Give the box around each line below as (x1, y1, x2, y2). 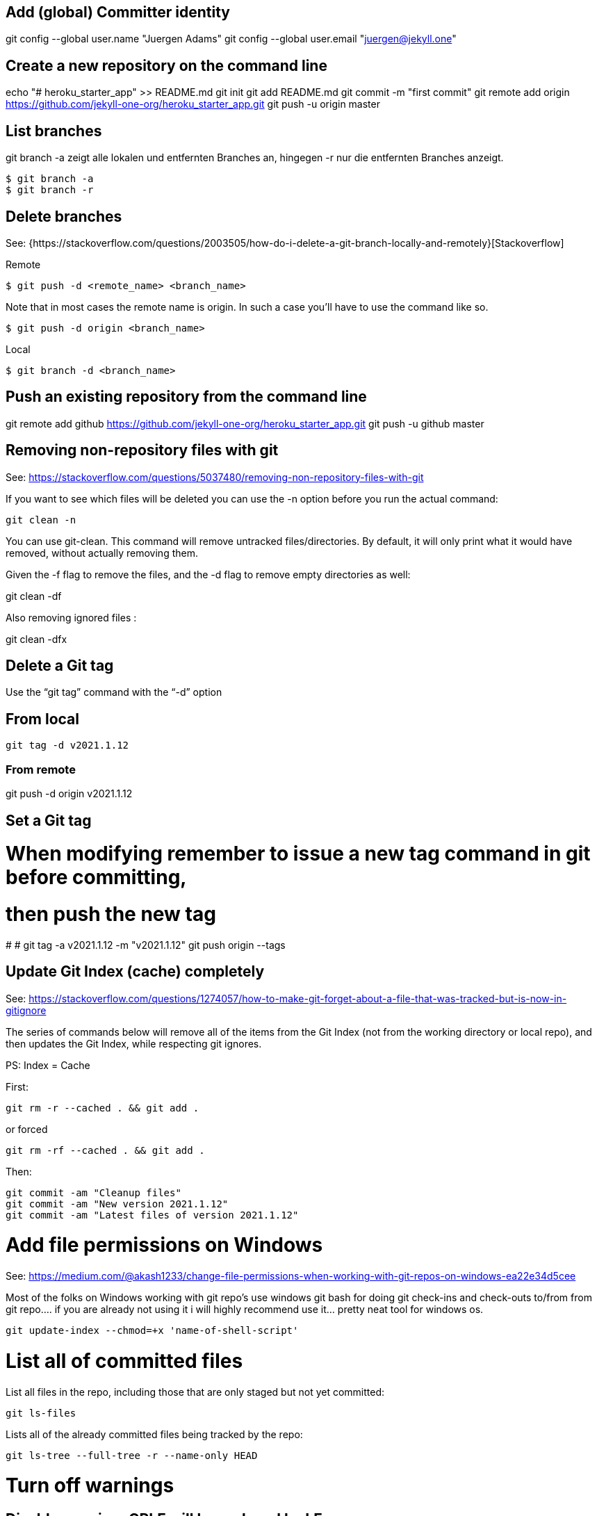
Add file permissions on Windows (6, 1233, 323, 1257)
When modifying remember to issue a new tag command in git (6, 842, 591, 866)
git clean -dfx (6, 633, 67, 645)
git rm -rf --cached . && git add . (6, 1144, 205, 1156)
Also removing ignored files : (6, 611, 137, 623)
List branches (6, 122, 102, 140)
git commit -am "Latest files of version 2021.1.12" (6, 1209, 299, 1221)
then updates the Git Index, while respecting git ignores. (6, 1037, 262, 1050)
